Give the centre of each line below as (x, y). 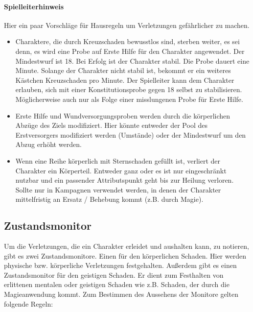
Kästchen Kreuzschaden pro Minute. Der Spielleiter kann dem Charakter (125, 80)
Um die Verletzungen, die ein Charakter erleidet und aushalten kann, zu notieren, (126, 246)
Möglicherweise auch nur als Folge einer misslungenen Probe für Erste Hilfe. (129, 99)
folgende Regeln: (29, 303)
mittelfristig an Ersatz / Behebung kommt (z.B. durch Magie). (109, 199)
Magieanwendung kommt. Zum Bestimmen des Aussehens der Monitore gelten (121, 294)
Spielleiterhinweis (34, 6)
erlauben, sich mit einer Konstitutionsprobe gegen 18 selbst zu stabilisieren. (129, 89)
